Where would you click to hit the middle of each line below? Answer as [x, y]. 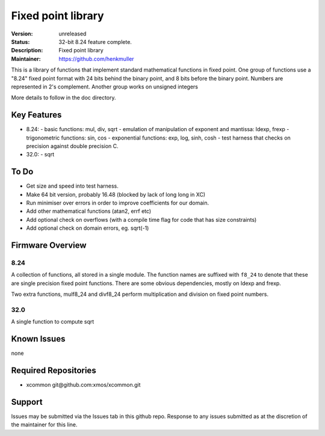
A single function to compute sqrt [53, 322]
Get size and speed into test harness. [72, 186]
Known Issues [38, 339]
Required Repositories [54, 371]
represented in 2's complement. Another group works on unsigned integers [105, 87]
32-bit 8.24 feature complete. [95, 41]
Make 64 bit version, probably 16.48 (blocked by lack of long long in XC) [116, 194]
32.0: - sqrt [40, 155]
